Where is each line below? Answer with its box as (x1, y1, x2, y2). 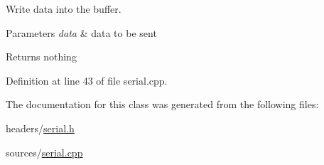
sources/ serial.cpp (6, 144, 83, 159)
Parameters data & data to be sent (6, 25, 157, 40)
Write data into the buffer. (6, 1, 121, 16)
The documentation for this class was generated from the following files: (6, 97, 319, 112)
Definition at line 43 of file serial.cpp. (6, 73, 168, 87)
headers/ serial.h (6, 120, 75, 135)
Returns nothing (6, 49, 77, 64)
